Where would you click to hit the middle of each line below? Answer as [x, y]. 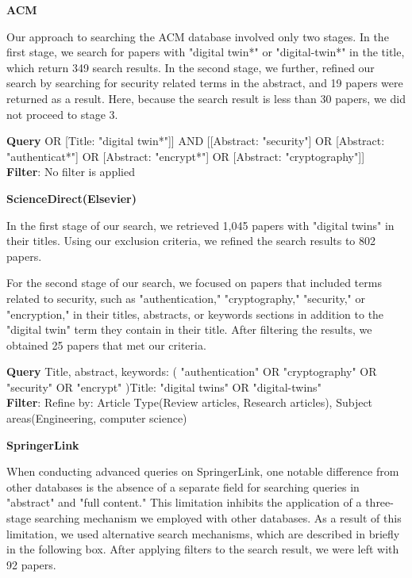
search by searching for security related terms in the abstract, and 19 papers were [205, 83]
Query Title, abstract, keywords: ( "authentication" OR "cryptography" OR [192, 371]
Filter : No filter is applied [71, 172]
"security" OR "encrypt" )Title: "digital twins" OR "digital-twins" [164, 387]
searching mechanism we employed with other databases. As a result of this [218, 518]
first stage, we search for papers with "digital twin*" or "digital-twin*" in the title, [206, 52]
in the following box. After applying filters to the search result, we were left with [203, 549]
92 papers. [31, 564]
